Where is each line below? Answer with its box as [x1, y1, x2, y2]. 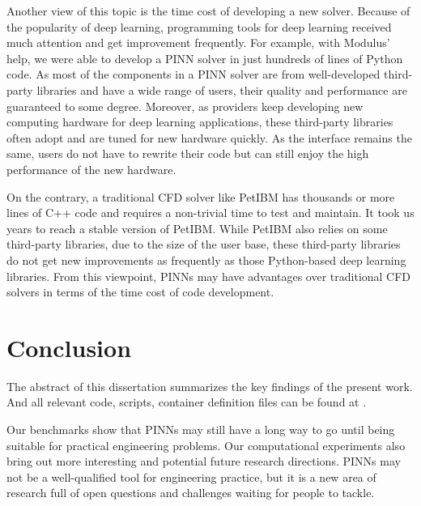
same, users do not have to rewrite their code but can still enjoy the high [6, 145, 369, 162]
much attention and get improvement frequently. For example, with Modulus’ [6, 34, 390, 51]
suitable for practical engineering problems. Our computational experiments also [6, 436, 406, 453]
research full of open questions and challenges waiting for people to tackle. [6, 484, 375, 501]
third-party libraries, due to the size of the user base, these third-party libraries [6, 236, 401, 253]
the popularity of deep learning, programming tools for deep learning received [6, 18, 392, 35]
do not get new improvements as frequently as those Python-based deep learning [6, 251, 406, 268]
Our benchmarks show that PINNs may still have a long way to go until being [6, 421, 395, 437]
